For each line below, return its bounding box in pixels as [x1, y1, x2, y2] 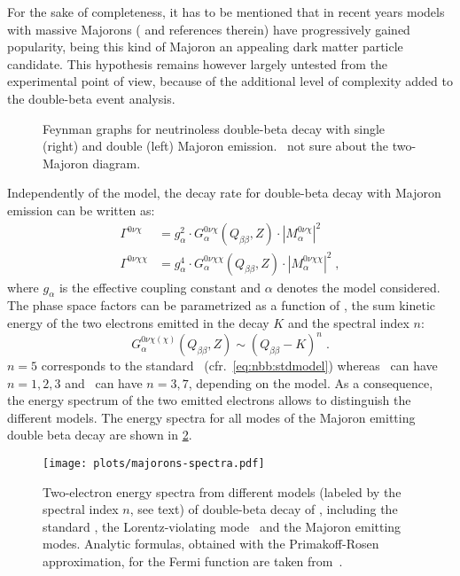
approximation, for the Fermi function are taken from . [43, 552, 343, 571]
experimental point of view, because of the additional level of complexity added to [7, 72, 453, 90]
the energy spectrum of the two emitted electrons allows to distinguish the [7, 391, 411, 409]
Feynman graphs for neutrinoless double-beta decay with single [43, 119, 386, 137]
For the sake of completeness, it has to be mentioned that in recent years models [7, 3, 445, 20]
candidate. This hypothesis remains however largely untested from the [7, 54, 388, 73]
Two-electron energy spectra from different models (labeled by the [43, 482, 402, 501]
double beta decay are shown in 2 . [7, 425, 192, 444]
